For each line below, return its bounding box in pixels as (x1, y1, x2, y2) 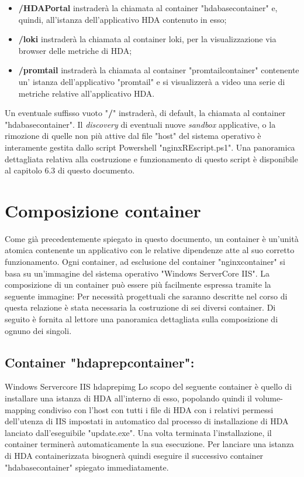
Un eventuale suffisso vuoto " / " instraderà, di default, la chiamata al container (5, 107, 286, 119)
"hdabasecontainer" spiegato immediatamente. (5, 461, 169, 473)
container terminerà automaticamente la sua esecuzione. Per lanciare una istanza (5, 438, 294, 450)
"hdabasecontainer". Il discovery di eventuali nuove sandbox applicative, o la (5, 118, 276, 130)
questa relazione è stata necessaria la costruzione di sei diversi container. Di (5, 301, 276, 314)
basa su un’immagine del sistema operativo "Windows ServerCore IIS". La (5, 267, 270, 279)
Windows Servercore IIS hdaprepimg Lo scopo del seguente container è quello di (5, 380, 292, 393)
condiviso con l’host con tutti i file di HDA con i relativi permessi (38, 403, 274, 415)
